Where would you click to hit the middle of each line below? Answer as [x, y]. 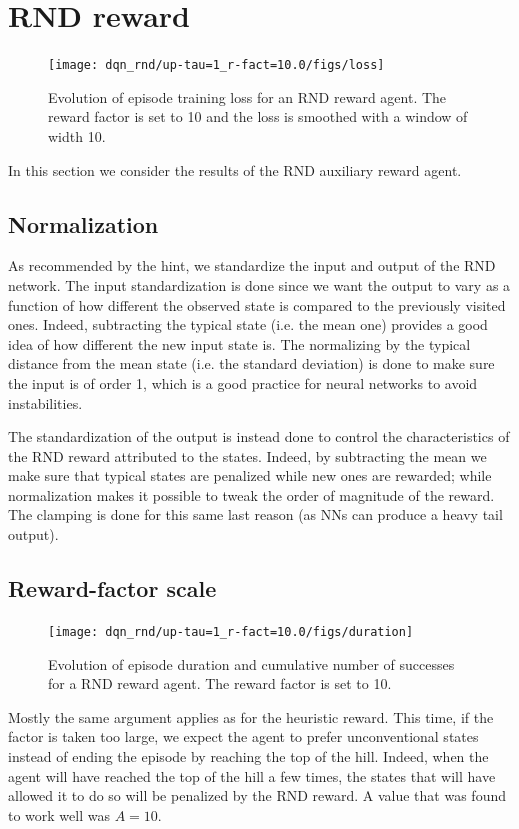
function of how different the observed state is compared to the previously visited [257, 304]
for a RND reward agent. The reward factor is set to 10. [220, 683]
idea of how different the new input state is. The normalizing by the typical [239, 343]
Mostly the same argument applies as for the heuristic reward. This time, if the [251, 716]
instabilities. [45, 402]
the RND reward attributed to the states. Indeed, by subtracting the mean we [247, 455]
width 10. [77, 135]
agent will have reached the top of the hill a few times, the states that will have [252, 775]
